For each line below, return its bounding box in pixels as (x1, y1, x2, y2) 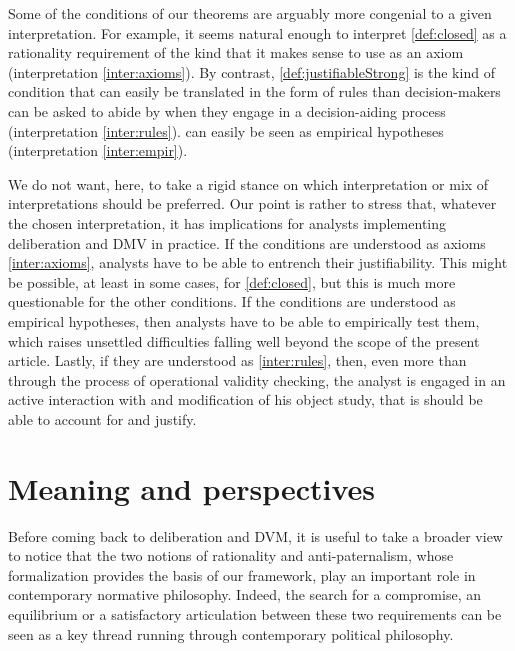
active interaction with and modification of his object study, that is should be (8, 389, 483, 410)
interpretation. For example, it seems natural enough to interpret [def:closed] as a (8, 22, 507, 43)
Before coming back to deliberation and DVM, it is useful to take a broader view (8, 525, 503, 546)
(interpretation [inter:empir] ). (8, 140, 188, 161)
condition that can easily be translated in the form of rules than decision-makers (8, 81, 501, 102)
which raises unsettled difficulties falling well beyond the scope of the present (8, 330, 480, 351)
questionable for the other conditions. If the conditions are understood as (8, 291, 456, 312)
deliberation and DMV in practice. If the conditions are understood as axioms (8, 232, 486, 253)
